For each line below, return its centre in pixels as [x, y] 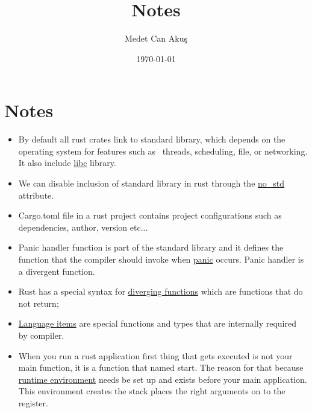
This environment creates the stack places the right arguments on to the [152, 391]
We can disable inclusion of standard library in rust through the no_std [151, 183]
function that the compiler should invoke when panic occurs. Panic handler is [161, 259]
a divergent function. [57, 271]
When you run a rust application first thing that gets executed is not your [155, 355]
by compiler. [41, 335]
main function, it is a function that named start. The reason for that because [161, 367]
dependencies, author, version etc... [83, 227]
